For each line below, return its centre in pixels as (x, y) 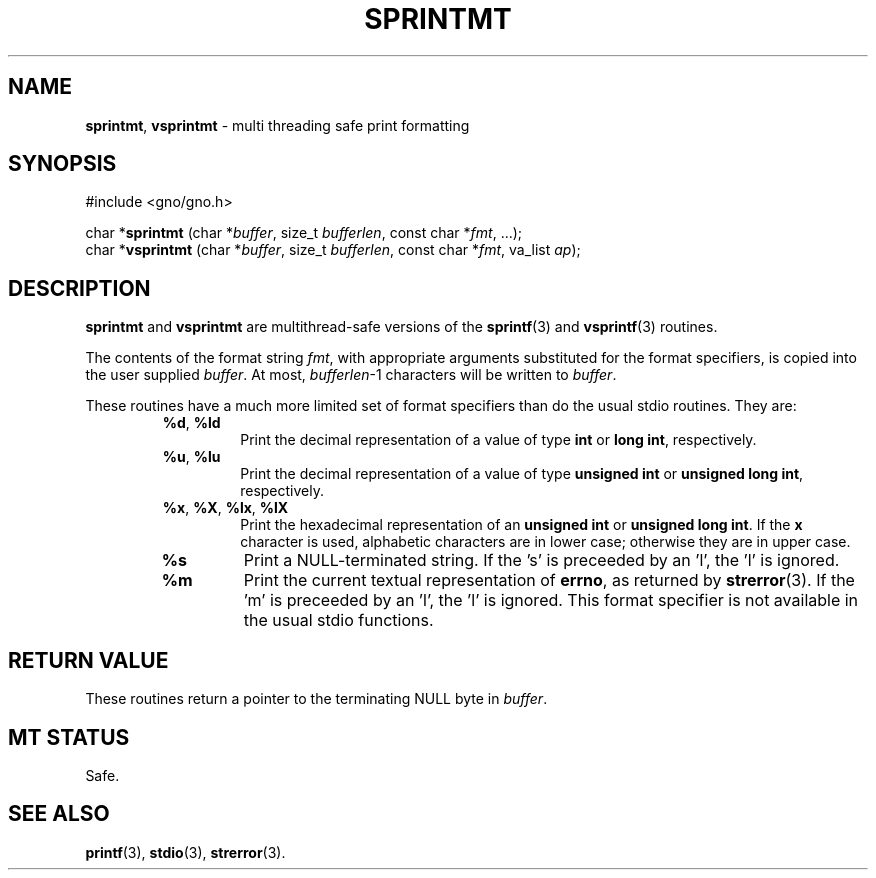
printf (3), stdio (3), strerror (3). (185, 852)
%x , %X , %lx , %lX (225, 508)
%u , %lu (191, 457)
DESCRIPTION (79, 288)
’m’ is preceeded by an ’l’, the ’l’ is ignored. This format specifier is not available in (551, 600)
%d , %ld (191, 423)
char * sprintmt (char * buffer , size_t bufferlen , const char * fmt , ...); (304, 233)
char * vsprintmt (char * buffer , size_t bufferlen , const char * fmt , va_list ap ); (333, 250)
